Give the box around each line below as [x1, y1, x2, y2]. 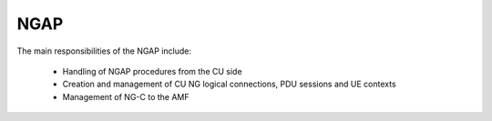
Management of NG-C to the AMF [62, 91, 190, 102]
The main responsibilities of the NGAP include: [16, 45, 191, 56]
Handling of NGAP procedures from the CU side [62, 66, 242, 76]
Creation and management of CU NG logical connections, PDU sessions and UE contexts [62, 78, 396, 90]
